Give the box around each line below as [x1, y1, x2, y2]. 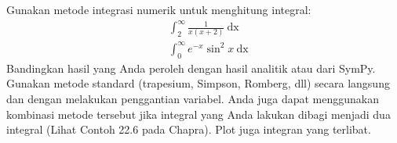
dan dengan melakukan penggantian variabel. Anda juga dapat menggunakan [6, 90, 379, 106]
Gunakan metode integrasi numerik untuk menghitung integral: [6, 2, 311, 17]
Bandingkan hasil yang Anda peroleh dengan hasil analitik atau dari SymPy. [6, 59, 376, 76]
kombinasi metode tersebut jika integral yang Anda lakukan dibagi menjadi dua [6, 105, 391, 122]
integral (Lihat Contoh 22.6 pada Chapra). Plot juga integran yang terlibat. [6, 121, 371, 138]
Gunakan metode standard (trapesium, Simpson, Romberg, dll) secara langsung [6, 75, 390, 91]
